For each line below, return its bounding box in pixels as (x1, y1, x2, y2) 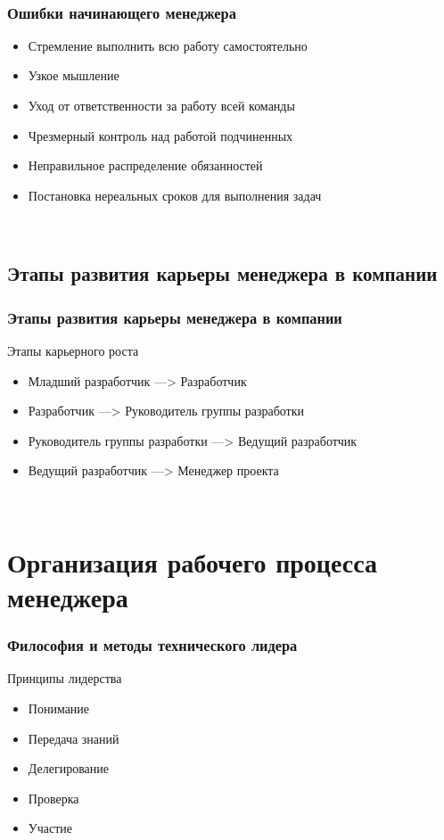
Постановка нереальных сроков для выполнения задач (28, 185, 322, 204)
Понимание (28, 698, 90, 717)
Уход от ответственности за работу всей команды (28, 96, 295, 114)
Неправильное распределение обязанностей (28, 156, 263, 175)
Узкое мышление (28, 66, 119, 85)
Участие (28, 819, 73, 837)
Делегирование (28, 759, 110, 778)
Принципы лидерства (7, 669, 122, 688)
